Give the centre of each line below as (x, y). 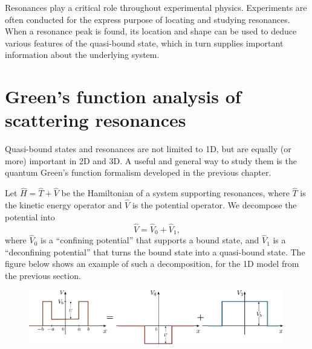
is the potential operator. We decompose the (214, 205)
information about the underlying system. (82, 55)
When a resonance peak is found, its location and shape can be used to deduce (151, 31)
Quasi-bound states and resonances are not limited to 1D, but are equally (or (148, 149)
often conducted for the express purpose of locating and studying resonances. (148, 19)
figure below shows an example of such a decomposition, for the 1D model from (152, 264)
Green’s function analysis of (123, 96)
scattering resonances (96, 120)
